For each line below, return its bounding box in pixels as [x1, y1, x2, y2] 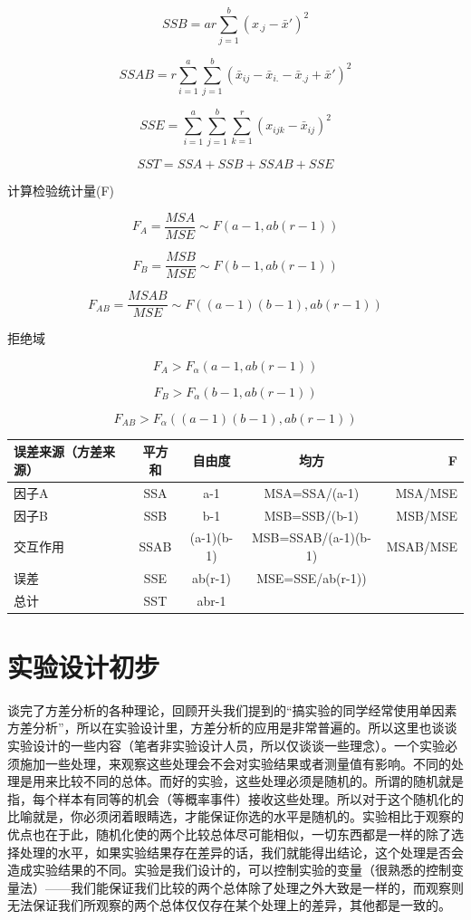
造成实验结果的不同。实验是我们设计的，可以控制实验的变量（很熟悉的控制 [7, 860, 451, 879]
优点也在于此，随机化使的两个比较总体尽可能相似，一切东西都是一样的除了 [7, 825, 451, 844]
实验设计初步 [7, 647, 160, 685]
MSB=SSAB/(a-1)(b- [251, 528, 371, 547]
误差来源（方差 [14, 442, 102, 461]
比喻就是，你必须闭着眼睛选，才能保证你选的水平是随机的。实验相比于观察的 [7, 807, 464, 826]
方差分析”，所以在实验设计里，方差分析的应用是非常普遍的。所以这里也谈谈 [7, 718, 457, 737]
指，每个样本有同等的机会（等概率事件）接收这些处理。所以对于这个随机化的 [7, 789, 464, 808]
